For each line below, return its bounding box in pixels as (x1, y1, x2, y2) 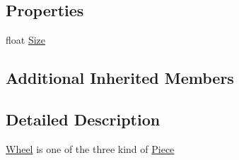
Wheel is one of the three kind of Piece (6, 141, 175, 156)
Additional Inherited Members (6, 67, 234, 89)
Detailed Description (6, 108, 161, 130)
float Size (6, 32, 46, 47)
